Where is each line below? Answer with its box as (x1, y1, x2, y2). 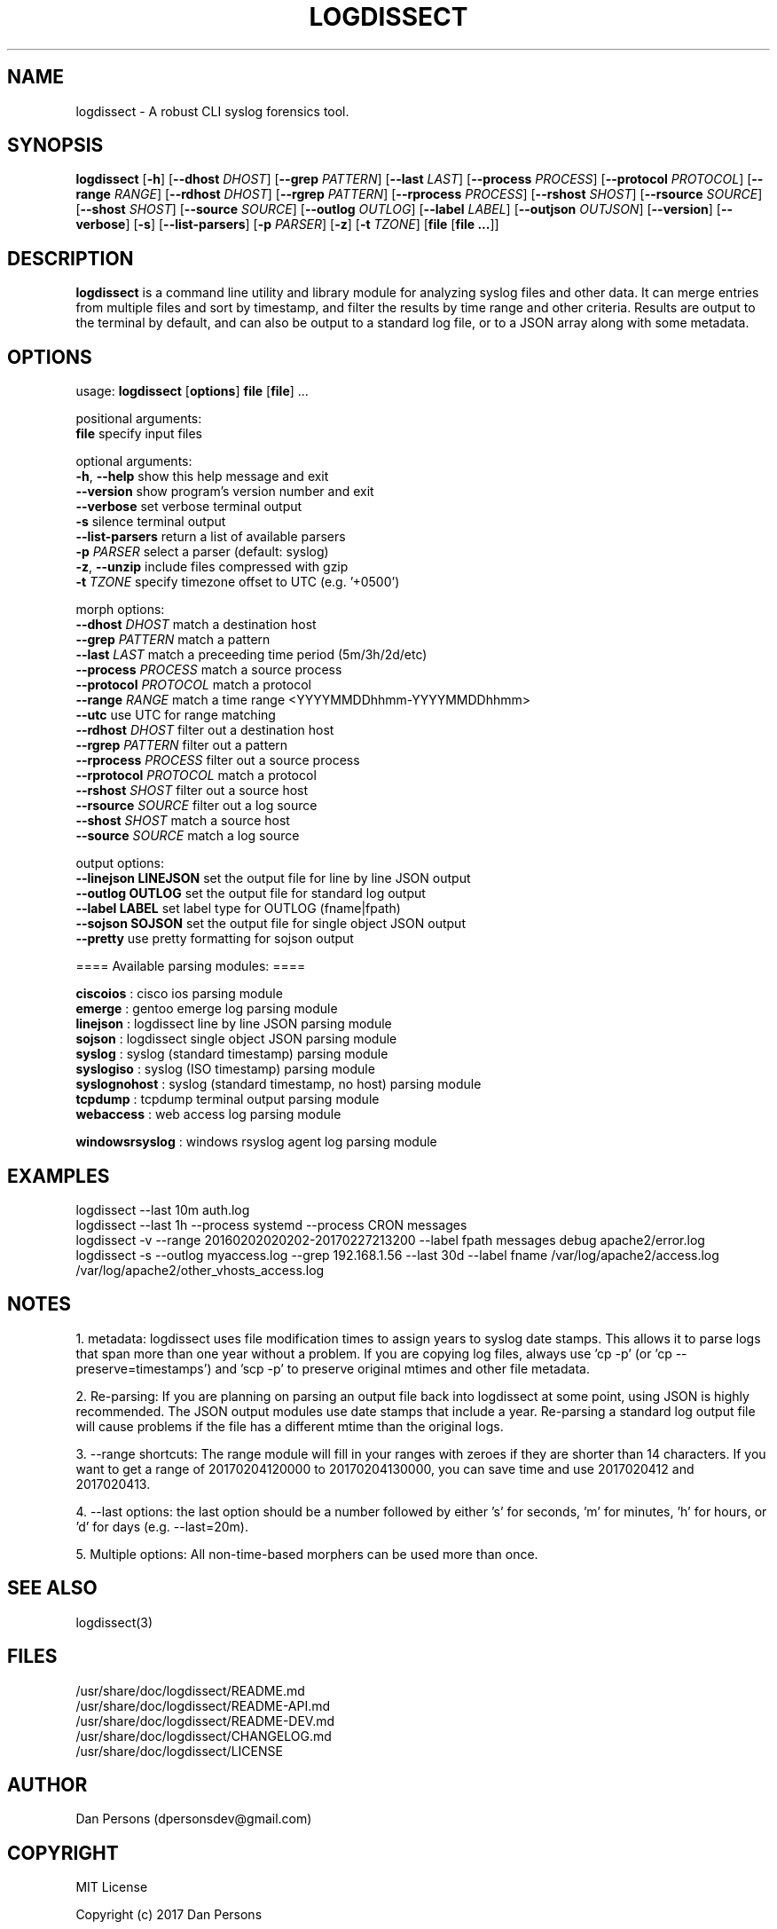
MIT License (75, 1879, 148, 1895)
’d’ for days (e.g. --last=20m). (75, 1518, 248, 1534)
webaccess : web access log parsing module (75, 1106, 341, 1122)
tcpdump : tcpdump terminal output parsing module (75, 1091, 380, 1107)
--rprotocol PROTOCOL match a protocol (75, 768, 317, 783)
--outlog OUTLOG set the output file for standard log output (75, 886, 426, 902)
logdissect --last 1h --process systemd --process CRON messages (75, 1216, 467, 1232)
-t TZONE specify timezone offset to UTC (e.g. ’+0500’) (75, 574, 400, 590)
